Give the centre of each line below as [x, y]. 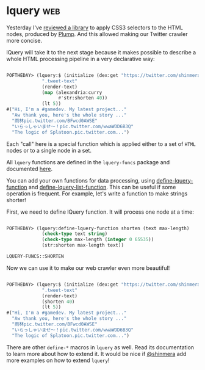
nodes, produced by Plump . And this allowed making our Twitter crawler [97, 34]
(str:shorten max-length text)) [83, 245]
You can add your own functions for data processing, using [81, 180]
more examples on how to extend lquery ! [58, 360]
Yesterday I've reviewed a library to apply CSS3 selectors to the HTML [95, 27]
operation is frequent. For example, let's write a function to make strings [97, 194]
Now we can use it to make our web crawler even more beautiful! [88, 268]
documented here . [30, 169]
